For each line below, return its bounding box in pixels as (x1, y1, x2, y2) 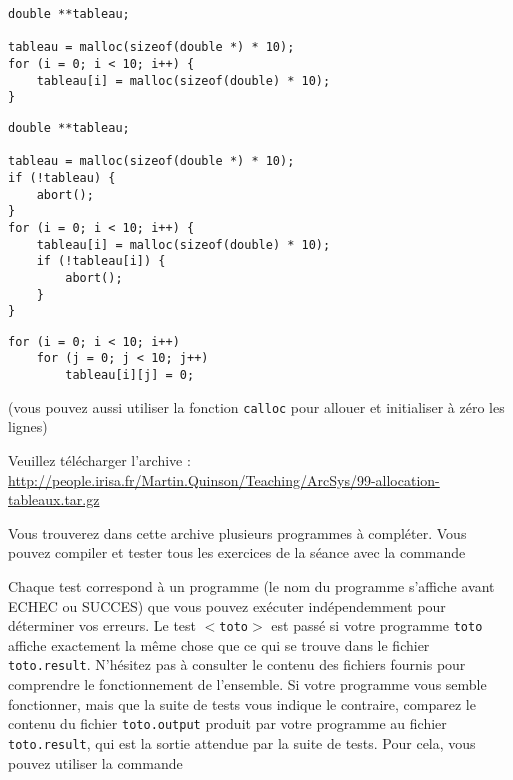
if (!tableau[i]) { (36, 254, 166, 269)
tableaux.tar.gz (8, 489, 100, 510)
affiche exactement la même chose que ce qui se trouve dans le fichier (8, 634, 430, 655)
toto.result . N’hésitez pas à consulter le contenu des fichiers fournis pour (8, 654, 466, 675)
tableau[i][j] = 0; (65, 368, 195, 383)
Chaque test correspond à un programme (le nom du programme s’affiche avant (8, 576, 495, 596)
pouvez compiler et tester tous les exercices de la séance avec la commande (8, 542, 466, 563)
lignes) (8, 416, 48, 437)
